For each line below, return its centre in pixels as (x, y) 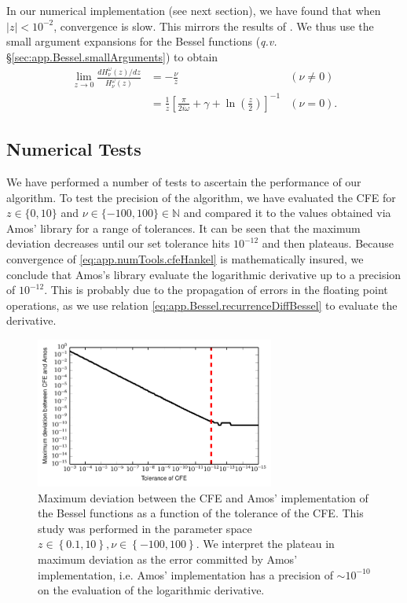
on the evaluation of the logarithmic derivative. (151, 590)
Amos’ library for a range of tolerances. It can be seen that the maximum (183, 228)
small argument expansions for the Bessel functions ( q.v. (142, 41)
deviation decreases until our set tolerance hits (118, 243)
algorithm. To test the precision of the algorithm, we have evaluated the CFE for (201, 197)
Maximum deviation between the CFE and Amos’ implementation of (203, 497)
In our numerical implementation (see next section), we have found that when (194, 10)
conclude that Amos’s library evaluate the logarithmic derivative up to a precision (204, 274)
